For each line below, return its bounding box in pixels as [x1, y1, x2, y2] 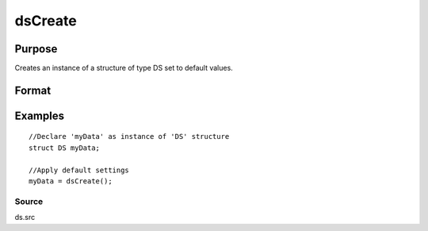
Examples [14, 109, 65, 122]
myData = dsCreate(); [29, 177, 113, 186]
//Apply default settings [29, 165, 130, 175]
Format [14, 83, 52, 97]
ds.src [14, 213, 36, 222]
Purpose [14, 42, 58, 56]
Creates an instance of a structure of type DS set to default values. [14, 64, 233, 73]
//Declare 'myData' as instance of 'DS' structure [29, 132, 230, 141]
